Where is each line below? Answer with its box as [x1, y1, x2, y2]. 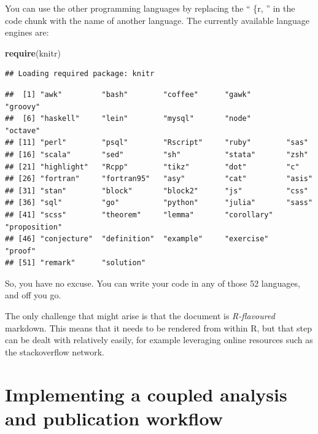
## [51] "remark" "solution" [5, 258, 146, 268]
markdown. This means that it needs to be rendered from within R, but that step [5, 321, 312, 334]
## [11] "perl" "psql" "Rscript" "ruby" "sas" [5, 138, 308, 147]
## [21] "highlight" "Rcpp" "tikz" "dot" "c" [5, 162, 300, 171]
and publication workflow [5, 405, 223, 430]
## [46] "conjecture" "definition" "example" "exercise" [5, 234, 269, 244]
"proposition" [5, 222, 63, 231]
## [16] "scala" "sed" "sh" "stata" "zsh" [5, 150, 308, 159]
